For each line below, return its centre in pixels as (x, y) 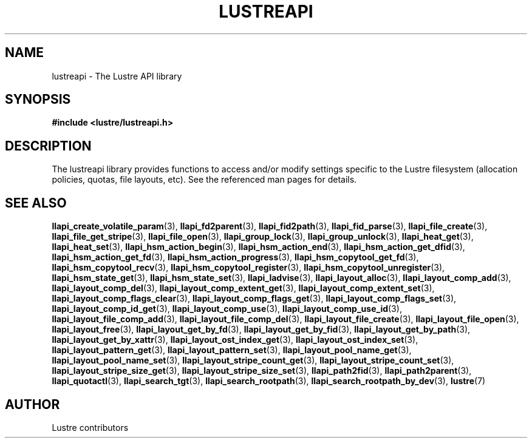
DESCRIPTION (48, 146)
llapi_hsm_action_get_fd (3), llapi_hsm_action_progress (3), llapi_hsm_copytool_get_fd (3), (235, 257)
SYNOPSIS (38, 100)
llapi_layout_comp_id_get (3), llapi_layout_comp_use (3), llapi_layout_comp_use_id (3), (227, 309)
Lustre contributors (90, 427)
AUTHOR (32, 404)
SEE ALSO (36, 203)
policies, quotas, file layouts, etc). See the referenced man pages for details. (204, 180)
